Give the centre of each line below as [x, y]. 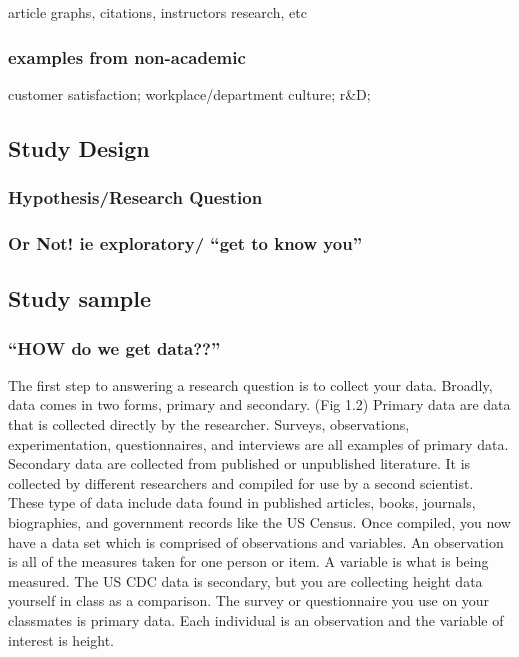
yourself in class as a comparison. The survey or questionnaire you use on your [249, 600]
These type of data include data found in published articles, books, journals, [242, 502]
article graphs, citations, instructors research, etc [157, 12]
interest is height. [61, 639]
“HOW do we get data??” [114, 347]
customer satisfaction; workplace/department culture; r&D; [189, 93]
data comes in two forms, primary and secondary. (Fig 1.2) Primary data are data [259, 404]
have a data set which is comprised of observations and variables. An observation [256, 541]
